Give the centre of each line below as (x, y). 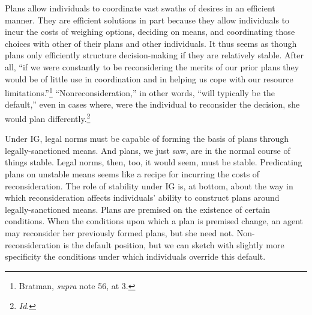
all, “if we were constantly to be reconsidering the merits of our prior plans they (152, 66)
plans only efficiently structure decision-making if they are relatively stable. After (154, 55)
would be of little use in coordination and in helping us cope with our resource (149, 78)
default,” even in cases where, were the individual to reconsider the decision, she (152, 104)
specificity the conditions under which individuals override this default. (135, 256)
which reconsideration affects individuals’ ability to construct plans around (142, 197)
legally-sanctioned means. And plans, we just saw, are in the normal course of (148, 150)
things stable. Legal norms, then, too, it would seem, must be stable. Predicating (154, 162)
